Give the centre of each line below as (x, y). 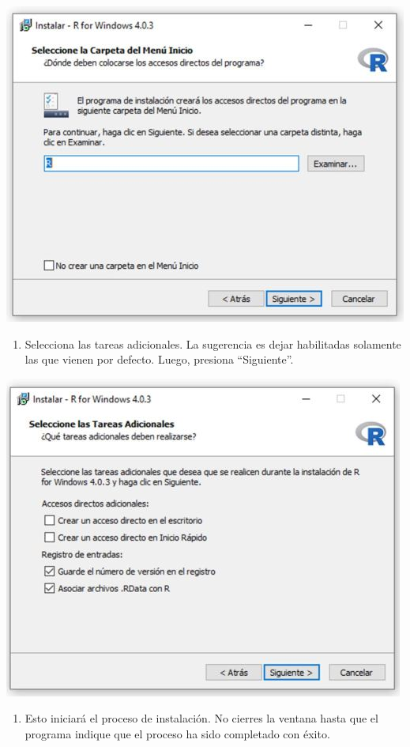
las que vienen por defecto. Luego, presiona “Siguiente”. (159, 359)
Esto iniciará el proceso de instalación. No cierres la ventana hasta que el (201, 718)
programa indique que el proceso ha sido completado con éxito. (177, 733)
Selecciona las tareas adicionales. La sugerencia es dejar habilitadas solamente (213, 343)
